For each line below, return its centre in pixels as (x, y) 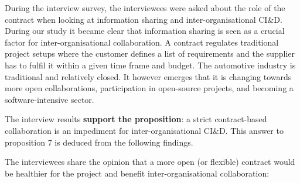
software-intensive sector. (50, 99)
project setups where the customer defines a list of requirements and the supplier (150, 53)
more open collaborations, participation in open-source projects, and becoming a (149, 88)
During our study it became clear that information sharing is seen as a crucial (145, 31)
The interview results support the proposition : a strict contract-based (136, 119)
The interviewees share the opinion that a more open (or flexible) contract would (150, 162)
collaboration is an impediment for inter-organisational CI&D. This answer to (144, 130)
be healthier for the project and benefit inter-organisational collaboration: (137, 173)
